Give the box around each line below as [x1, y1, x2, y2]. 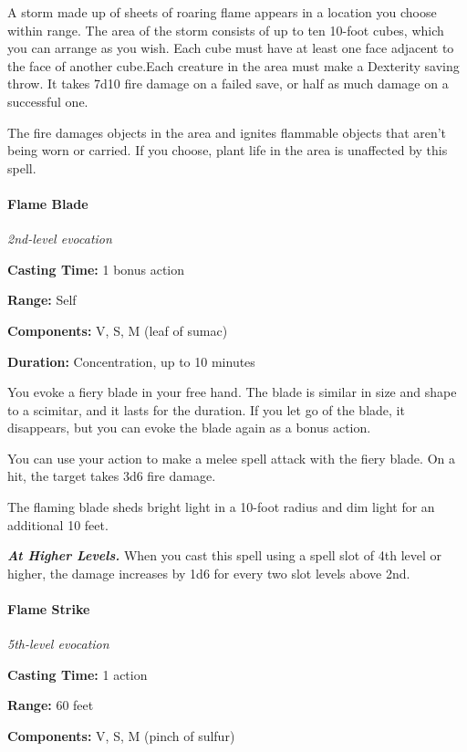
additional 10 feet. [7, 515, 109, 534]
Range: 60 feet [7, 695, 94, 715]
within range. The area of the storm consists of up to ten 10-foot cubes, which [7, 20, 444, 39]
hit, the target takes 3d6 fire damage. [7, 466, 216, 486]
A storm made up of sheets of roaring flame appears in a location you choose [7, 3, 437, 21]
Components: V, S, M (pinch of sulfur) [7, 726, 235, 746]
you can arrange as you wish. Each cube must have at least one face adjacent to [7, 38, 454, 57]
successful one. [7, 91, 88, 110]
